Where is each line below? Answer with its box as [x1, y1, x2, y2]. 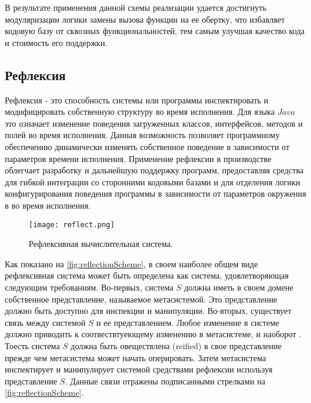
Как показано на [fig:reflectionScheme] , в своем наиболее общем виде [5, 257, 258, 270]
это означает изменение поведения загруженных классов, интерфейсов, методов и [5, 117, 303, 129]
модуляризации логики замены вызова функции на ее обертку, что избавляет [5, 13, 285, 25]
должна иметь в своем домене [184, 280, 294, 293]
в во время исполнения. [5, 199, 91, 211]
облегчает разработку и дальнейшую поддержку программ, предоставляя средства [5, 164, 304, 176]
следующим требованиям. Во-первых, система [5, 280, 174, 293]
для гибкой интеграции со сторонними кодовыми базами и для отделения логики [5, 175, 300, 188]
